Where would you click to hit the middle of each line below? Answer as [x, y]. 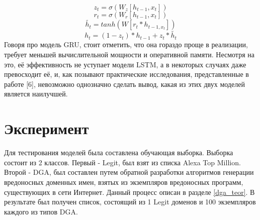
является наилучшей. [36, 94]
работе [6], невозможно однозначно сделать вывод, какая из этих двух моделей [124, 84]
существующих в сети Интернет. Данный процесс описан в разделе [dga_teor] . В [129, 192]
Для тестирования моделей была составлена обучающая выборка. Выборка [119, 152]
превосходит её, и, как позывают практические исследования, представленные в [126, 74]
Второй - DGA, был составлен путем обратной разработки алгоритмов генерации [129, 172]
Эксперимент [47, 128]
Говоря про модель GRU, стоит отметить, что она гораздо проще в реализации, [126, 44]
